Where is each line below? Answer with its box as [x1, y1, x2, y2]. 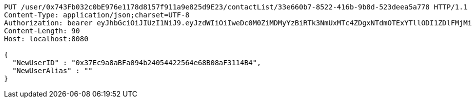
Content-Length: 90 [4, 27, 80, 35]
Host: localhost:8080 [4, 35, 88, 43]
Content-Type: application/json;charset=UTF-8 [4, 11, 189, 19]
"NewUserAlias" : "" [12, 67, 93, 75]
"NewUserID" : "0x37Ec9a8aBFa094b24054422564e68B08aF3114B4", [12, 59, 261, 67]
